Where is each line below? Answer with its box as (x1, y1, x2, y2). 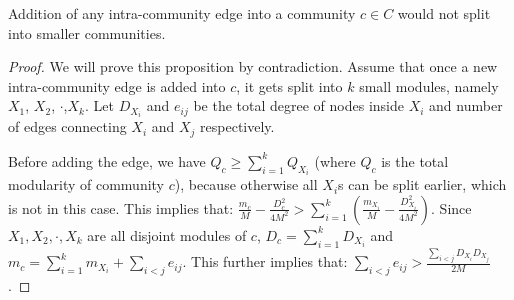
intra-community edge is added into (8, 75, 226, 96)
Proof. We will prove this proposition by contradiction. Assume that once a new (8, 56, 498, 77)
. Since (431, 197, 472, 218)
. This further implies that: (182, 251, 348, 272)
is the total (381, 150, 449, 171)
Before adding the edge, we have (8, 150, 206, 171)
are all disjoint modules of (87, 224, 247, 245)
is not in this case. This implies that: (8, 197, 234, 218)
